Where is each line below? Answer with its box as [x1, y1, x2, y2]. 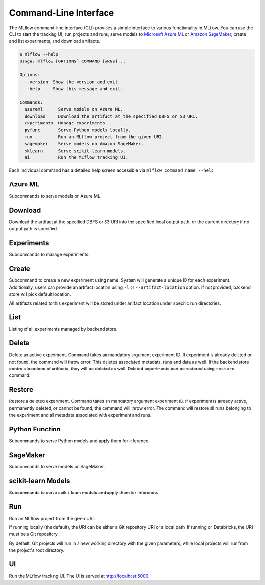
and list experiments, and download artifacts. [9, 38, 101, 44]
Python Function [9, 425, 61, 433]
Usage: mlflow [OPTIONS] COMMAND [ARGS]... [19, 58, 126, 64]
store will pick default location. [9, 291, 71, 297]
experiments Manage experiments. [25, 121, 108, 126]
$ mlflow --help [19, 52, 59, 57]
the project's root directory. [9, 547, 65, 553]
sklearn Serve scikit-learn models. [25, 148, 126, 154]
